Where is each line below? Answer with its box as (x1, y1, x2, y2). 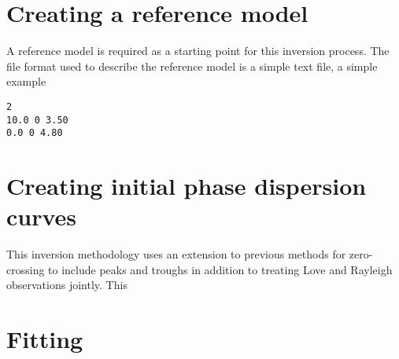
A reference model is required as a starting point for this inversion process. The (6, 42, 390, 59)
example (6, 73, 46, 90)
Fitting (6, 323, 83, 355)
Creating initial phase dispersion (6, 170, 367, 202)
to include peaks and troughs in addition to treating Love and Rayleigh (48, 261, 393, 277)
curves (6, 200, 77, 233)
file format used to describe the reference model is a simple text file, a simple (6, 57, 378, 74)
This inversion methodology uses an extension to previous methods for (6, 246, 346, 262)
